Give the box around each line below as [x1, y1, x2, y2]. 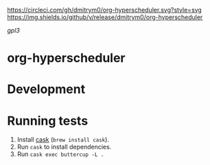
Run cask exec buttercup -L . [16, 150, 104, 158]
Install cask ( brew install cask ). [16, 136, 110, 144]
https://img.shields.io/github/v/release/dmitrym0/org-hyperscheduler [7, 13, 203, 21]
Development [7, 81, 86, 97]
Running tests [7, 113, 89, 129]
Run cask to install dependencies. [16, 143, 112, 151]
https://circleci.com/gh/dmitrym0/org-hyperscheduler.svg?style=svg [7, 6, 202, 14]
